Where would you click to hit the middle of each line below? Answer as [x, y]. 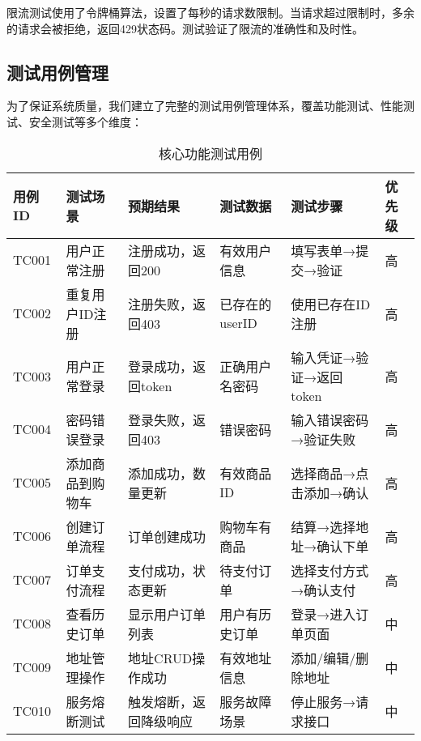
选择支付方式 [330, 570]
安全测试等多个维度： [85, 121]
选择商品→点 [330, 473]
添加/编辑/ [323, 658]
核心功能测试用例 [210, 153]
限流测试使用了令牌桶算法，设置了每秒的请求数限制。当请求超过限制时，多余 [210, 12]
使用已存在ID [331, 304]
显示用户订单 [167, 614]
